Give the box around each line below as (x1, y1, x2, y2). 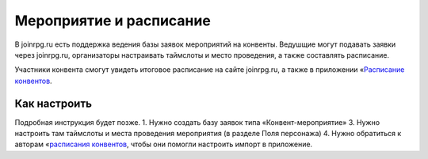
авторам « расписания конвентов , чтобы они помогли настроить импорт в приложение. (14, 139, 313, 150)
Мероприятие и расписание (14, 12, 212, 29)
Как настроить (14, 97, 93, 110)
